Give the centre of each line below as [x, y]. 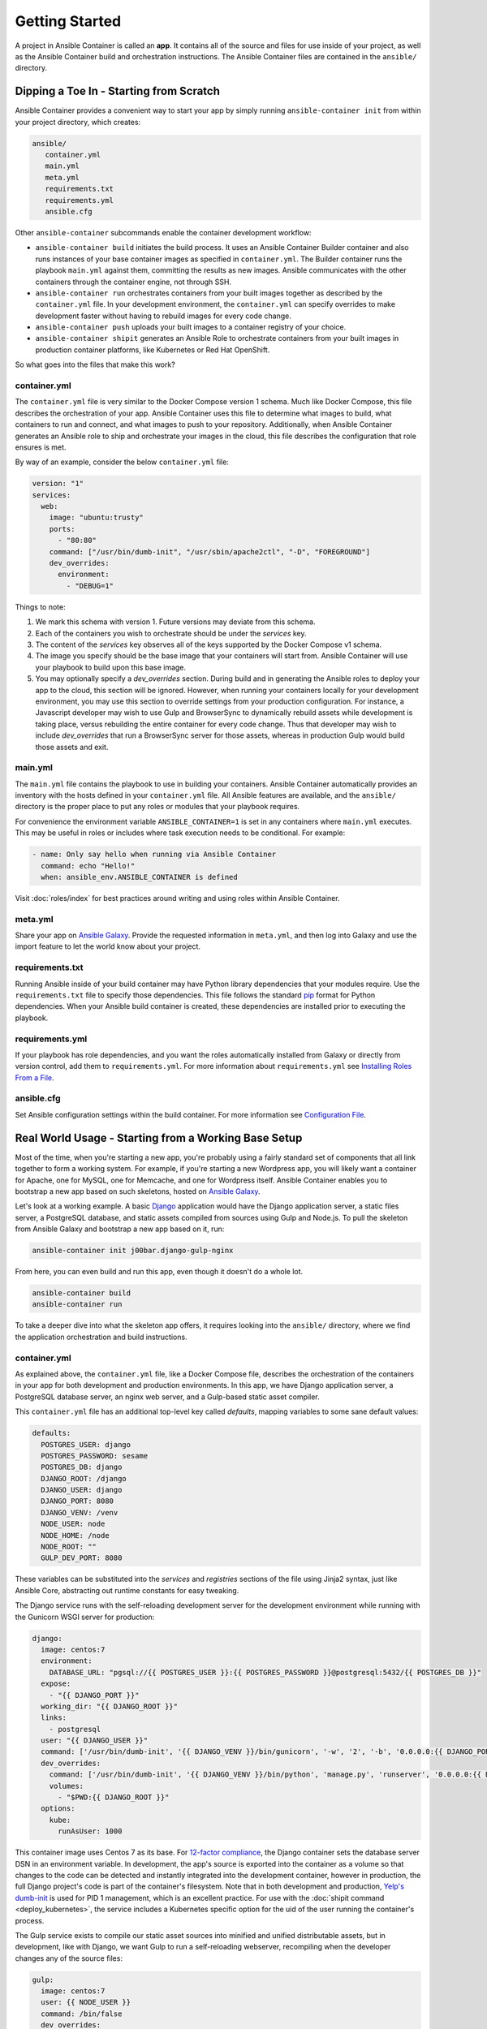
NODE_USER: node [73, 1524]
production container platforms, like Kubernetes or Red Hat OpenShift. [153, 350]
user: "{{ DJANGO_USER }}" [95, 1740]
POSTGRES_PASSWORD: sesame [95, 1456]
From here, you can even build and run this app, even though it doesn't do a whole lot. [159, 1272]
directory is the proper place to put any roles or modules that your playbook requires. [157, 807]
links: [54, 1718]
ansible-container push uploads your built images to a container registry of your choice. [191, 327]
